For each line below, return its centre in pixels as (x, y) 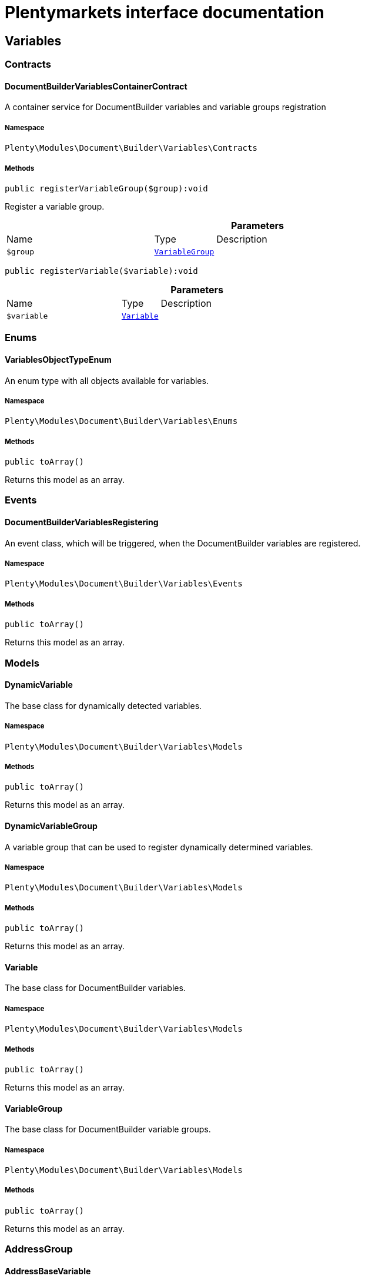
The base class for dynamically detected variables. (103, 705)
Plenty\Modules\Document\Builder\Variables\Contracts (131, 148)
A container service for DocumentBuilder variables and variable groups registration (165, 107)
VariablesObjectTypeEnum (58, 359)
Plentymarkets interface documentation (165, 12)
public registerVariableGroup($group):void (106, 188)
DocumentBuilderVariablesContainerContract (96, 86)
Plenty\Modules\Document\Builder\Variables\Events (124, 584)
